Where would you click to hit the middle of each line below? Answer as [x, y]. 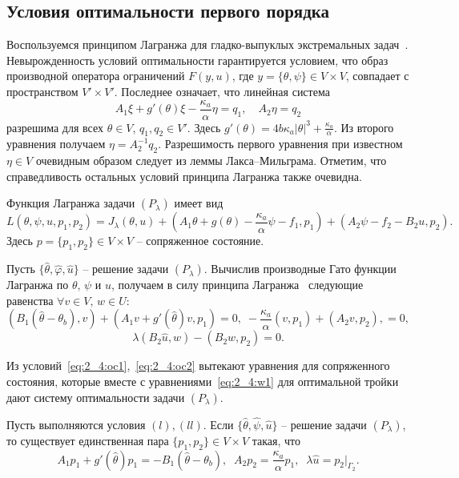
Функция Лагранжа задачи [71, 203]
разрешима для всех [55, 127]
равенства [30, 300]
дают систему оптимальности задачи [96, 397]
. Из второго [364, 127]
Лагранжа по [38, 285]
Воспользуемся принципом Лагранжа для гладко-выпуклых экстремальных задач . [207, 44]
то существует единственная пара [88, 440]
